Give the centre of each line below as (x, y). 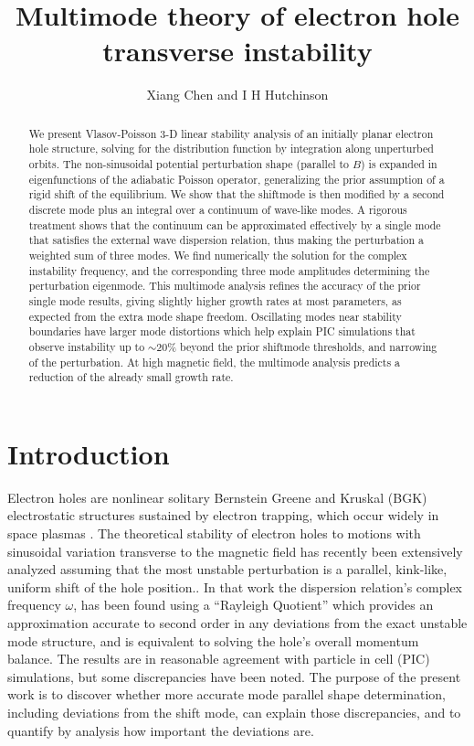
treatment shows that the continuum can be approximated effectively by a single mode (235, 224)
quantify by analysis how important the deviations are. (161, 730)
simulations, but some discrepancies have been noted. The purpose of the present (234, 676)
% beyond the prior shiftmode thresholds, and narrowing (302, 346)
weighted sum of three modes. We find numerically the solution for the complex (218, 255)
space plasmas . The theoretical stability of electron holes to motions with (214, 533)
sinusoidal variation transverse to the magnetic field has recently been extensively (235, 551)
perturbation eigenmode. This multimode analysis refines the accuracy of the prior (225, 286)
